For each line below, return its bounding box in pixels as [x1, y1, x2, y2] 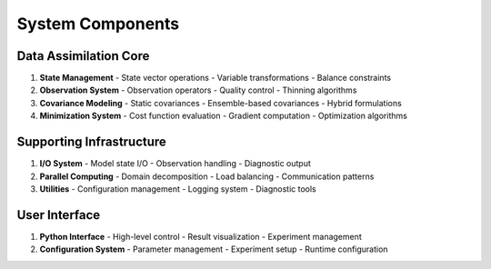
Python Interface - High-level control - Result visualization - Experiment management [39, 231, 363, 242]
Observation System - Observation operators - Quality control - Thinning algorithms [39, 85, 357, 95]
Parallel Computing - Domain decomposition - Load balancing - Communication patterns [39, 171, 375, 182]
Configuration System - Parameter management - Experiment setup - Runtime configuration [39, 244, 388, 254]
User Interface [16, 207, 101, 223]
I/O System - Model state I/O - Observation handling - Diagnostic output [39, 158, 311, 169]
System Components [16, 14, 180, 34]
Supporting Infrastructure [16, 134, 167, 150]
